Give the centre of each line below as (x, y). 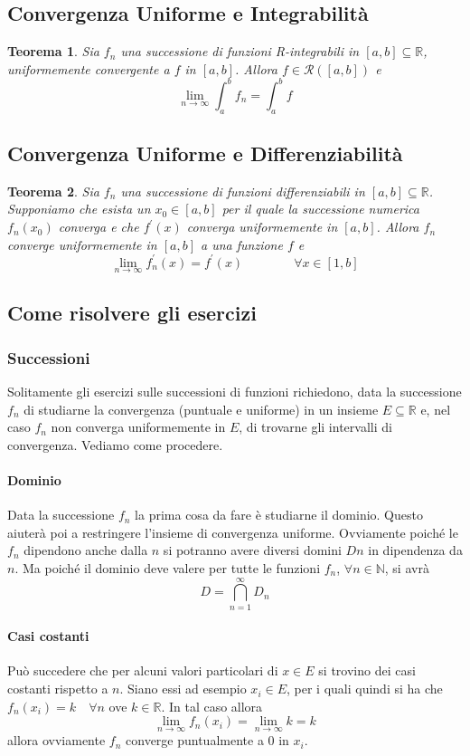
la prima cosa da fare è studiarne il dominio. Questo (279, 515)
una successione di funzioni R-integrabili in (240, 51)
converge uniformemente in (82, 244)
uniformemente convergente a (89, 68)
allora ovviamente (56, 740)
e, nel (436, 409)
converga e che (99, 227)
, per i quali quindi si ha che (364, 689)
